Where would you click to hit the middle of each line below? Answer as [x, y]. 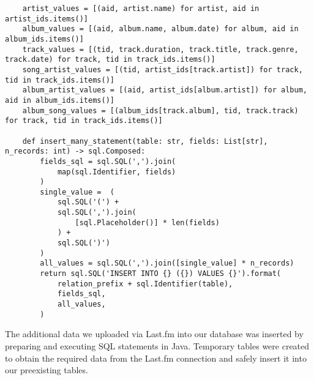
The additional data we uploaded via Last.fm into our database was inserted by [154, 334]
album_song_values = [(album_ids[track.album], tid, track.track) [160, 110]
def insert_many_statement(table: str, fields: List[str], [145, 141]
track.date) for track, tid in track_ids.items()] [110, 60]
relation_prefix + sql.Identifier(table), [145, 284]
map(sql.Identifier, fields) [117, 172]
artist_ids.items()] [47, 19]
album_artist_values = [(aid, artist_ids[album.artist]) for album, [165, 90]
